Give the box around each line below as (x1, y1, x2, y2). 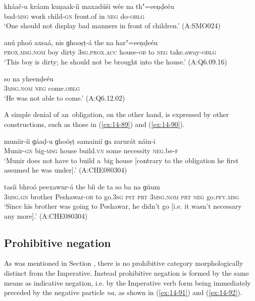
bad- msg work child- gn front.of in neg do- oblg (4, 10, 145, 21)
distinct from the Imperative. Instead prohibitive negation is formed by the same (4, 268, 249, 278)
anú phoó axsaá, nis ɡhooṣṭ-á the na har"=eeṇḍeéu (4, 37, 158, 47)
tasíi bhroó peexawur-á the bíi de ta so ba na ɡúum (4, 181, 160, 191)
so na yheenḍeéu (4, 73, 54, 83)
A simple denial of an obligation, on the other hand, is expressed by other (4, 109, 229, 120)
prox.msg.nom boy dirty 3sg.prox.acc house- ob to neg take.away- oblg (4, 47, 216, 57)
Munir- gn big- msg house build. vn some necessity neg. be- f (4, 145, 178, 156)
